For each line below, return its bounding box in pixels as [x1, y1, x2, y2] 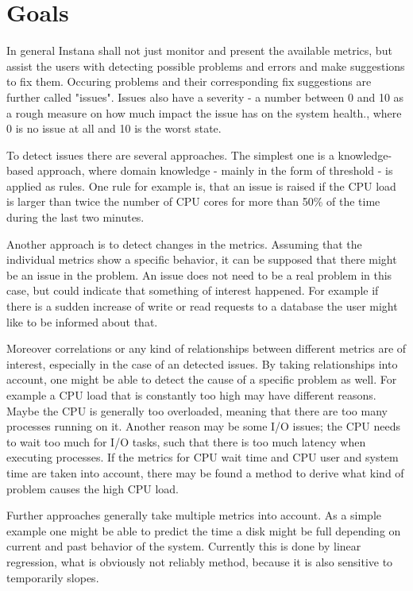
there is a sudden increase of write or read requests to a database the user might [6, 298, 398, 315]
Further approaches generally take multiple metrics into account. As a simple [6, 507, 382, 523]
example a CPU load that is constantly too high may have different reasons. [6, 387, 376, 403]
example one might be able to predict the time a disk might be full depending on [6, 522, 401, 539]
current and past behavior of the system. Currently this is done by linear [6, 538, 361, 554]
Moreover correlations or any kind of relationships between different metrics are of [6, 340, 407, 357]
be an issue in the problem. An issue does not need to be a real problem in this [6, 266, 392, 283]
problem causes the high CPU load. [6, 480, 179, 496]
